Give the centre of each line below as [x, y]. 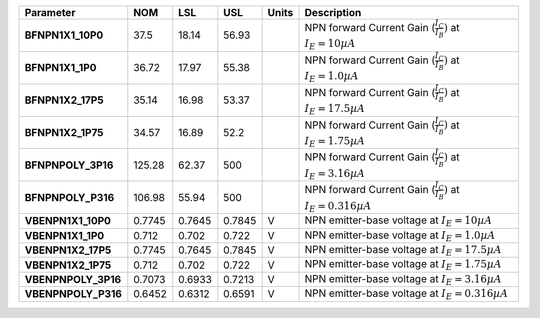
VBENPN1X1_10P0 [68, 221]
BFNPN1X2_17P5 [64, 100]
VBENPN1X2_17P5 [68, 250]
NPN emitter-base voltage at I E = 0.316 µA [406, 294]
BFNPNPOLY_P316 [69, 197]
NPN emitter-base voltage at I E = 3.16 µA [403, 279]
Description [333, 12]
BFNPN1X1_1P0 [60, 68]
